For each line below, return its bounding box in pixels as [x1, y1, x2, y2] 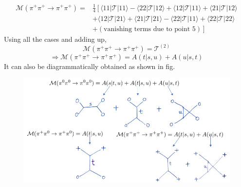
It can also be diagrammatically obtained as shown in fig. [4, 61, 175, 71]
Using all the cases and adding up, [4, 34, 107, 44]
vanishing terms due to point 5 [104, 25, 196, 33]
